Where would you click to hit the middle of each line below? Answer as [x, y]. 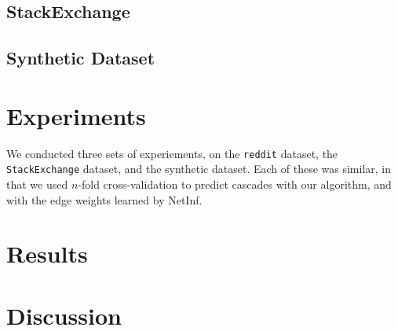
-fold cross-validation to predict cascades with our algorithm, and [235, 184]
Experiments [76, 115]
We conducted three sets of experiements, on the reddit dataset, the [172, 153]
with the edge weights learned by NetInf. [104, 199]
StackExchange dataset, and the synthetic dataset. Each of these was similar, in [199, 169]
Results [47, 254]
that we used [37, 184]
